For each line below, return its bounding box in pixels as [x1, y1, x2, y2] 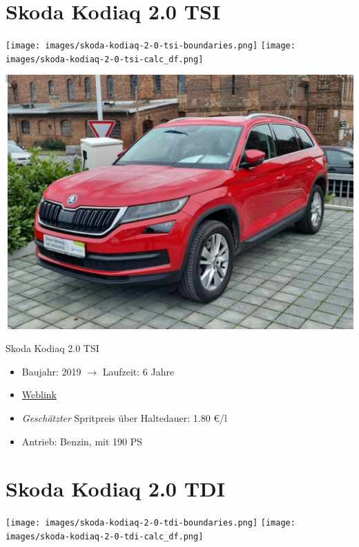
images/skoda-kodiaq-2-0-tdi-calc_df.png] [6, 531, 204, 541]
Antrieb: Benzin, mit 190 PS [21, 434, 143, 448]
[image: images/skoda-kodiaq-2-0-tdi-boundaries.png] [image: [6, 518, 295, 528]
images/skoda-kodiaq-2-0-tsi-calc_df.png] [6, 54, 204, 64]
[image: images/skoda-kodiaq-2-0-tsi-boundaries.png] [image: [6, 41, 295, 51]
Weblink [21, 387, 57, 402]
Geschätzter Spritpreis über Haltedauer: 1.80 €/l [21, 410, 227, 425]
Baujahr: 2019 [21, 364, 81, 378]
